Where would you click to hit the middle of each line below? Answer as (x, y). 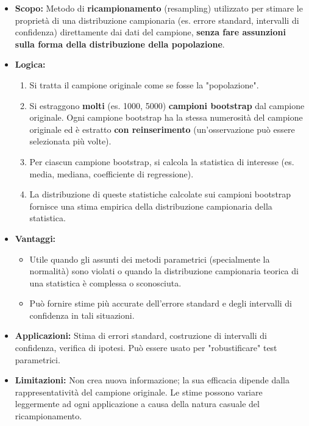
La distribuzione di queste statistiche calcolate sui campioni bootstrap (160, 194)
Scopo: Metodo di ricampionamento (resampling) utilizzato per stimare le (159, 8)
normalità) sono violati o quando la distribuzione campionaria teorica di (164, 271)
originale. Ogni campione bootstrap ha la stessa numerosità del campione (166, 117)
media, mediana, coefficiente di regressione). (112, 173)
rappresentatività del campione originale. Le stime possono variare (139, 392)
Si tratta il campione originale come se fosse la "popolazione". (144, 84)
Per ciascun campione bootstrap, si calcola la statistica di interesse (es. (162, 161)
